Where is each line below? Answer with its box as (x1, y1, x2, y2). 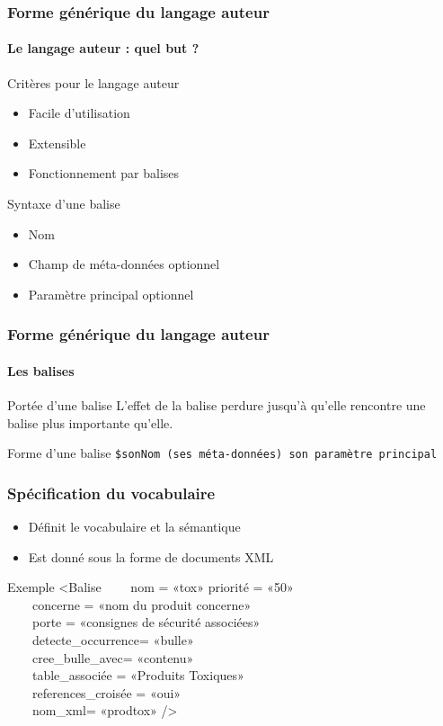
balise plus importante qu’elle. (7, 413, 173, 432)
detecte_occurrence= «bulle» (31, 631, 194, 650)
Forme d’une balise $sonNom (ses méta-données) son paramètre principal (7, 444, 438, 462)
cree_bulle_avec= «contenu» (31, 648, 194, 667)
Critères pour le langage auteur (7, 73, 180, 92)
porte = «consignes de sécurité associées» (31, 613, 261, 632)
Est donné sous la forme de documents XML (28, 547, 274, 566)
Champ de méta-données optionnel (28, 255, 220, 273)
